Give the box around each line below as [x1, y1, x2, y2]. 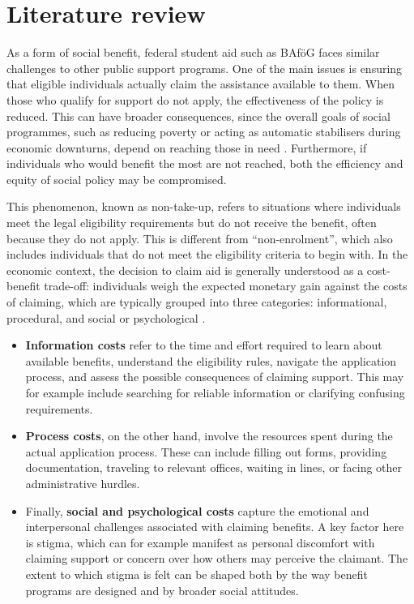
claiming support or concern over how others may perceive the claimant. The [25, 550, 408, 567]
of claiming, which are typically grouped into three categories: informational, [6, 293, 387, 311]
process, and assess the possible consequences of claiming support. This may [25, 368, 404, 385]
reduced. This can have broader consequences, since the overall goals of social [6, 107, 391, 124]
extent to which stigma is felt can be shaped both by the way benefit [25, 565, 368, 582]
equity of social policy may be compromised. [6, 170, 227, 187]
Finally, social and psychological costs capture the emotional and [25, 502, 369, 519]
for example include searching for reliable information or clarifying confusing [25, 384, 405, 401]
